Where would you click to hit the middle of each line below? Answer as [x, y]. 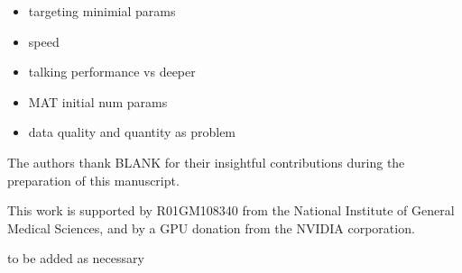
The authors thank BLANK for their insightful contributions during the [206, 162]
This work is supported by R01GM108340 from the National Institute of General [231, 210]
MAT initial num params [98, 101]
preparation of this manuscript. [93, 180]
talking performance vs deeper [112, 72]
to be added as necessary [76, 258]
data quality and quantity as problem [132, 132]
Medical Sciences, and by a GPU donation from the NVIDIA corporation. [211, 227]
